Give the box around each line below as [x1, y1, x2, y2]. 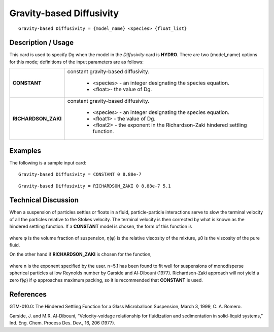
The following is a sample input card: [9, 159, 86, 165]
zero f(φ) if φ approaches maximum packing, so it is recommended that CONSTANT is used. [9, 277, 203, 283]
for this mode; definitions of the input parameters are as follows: [9, 59, 144, 65]
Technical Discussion [9, 196, 79, 204]
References [9, 290, 47, 299]
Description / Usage [9, 38, 74, 47]
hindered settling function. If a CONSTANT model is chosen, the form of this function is [9, 223, 192, 230]
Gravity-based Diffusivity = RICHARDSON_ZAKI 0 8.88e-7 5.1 [18, 183, 171, 189]
